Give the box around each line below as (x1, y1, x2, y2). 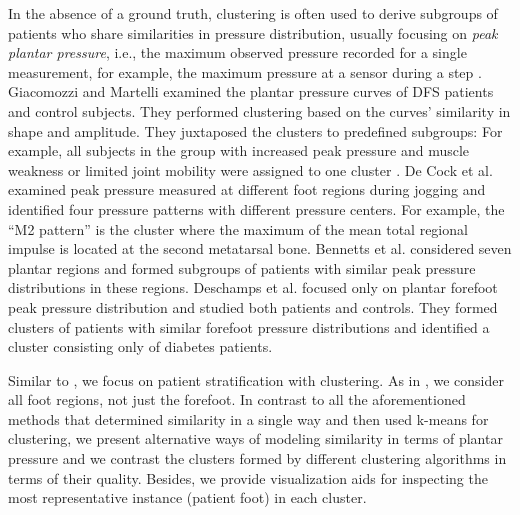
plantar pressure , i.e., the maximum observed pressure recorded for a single (8, 42, 467, 63)
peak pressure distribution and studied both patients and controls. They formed (8, 296, 498, 317)
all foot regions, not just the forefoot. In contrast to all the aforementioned (8, 389, 466, 410)
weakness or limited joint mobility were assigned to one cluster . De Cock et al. (8, 159, 493, 180)
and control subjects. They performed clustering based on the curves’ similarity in (8, 100, 511, 121)
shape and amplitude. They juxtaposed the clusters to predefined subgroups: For (8, 120, 503, 141)
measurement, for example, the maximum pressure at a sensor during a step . (8, 61, 482, 82)
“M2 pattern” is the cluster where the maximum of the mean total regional (8, 218, 468, 239)
